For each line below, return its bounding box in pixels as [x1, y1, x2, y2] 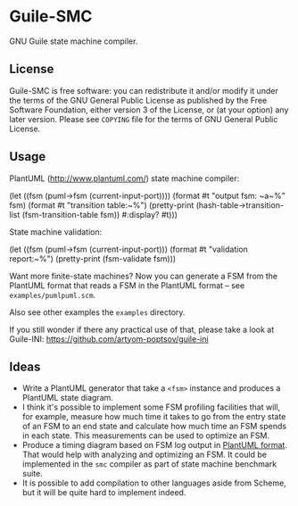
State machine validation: [9, 226, 103, 237]
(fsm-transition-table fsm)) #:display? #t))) [21, 209, 178, 220]
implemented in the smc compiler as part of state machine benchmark [21, 459, 277, 469]
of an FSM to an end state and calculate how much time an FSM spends [21, 421, 287, 432]
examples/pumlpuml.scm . [9, 289, 96, 300]
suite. [21, 469, 43, 479]
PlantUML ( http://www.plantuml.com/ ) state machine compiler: [9, 172, 240, 184]
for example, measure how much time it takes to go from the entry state [21, 411, 286, 422]
